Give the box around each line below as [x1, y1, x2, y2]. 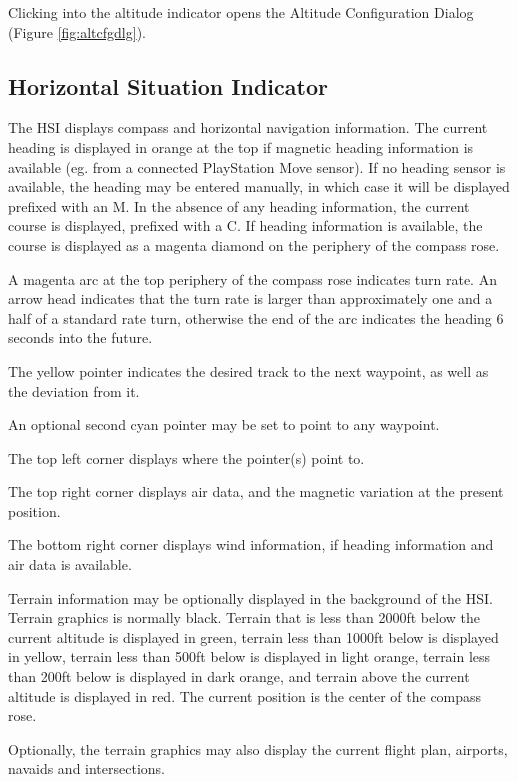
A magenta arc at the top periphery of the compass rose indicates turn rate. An [8, 268, 497, 289]
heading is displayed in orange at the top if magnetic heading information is [8, 136, 474, 157]
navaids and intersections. [8, 758, 165, 779]
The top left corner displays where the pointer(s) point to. [8, 447, 365, 468]
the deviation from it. [8, 380, 140, 401]
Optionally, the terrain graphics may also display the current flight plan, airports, [8, 738, 508, 759]
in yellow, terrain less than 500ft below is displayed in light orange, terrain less [8, 646, 491, 667]
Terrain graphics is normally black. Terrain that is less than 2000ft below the [8, 607, 480, 628]
